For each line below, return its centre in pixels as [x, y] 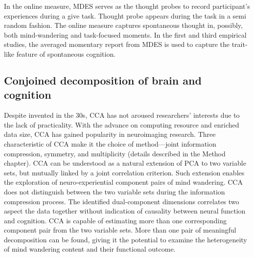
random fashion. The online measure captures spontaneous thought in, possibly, [123, 25]
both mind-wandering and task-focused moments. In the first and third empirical [125, 34]
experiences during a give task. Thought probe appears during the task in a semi [125, 15]
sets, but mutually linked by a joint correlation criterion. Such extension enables [124, 172]
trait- [240, 44]
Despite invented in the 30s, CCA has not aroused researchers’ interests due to [122, 115]
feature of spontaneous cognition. [66, 54]
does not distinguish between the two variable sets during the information [115, 191]
